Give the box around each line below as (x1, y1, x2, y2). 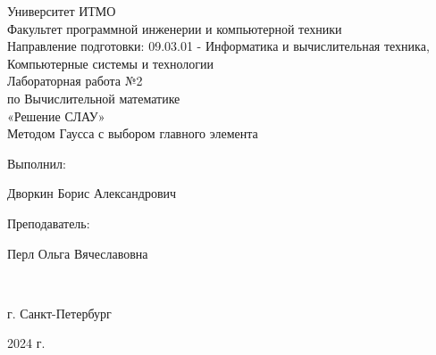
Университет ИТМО (7, 2, 116, 20)
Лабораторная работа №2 (7, 71, 143, 90)
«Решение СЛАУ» (7, 106, 105, 125)
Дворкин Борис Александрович (7, 184, 177, 202)
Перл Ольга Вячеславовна (7, 244, 148, 262)
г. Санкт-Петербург (7, 303, 112, 322)
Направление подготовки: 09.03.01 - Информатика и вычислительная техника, (7, 37, 430, 55)
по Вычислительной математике (7, 88, 180, 107)
